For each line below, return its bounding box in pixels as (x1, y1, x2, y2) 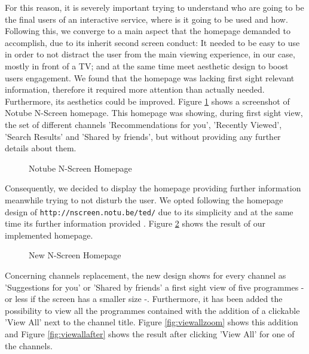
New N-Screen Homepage (29, 249, 121, 261)
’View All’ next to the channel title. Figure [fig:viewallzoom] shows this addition (5, 316, 298, 328)
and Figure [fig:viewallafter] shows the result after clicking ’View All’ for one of (5, 327, 295, 340)
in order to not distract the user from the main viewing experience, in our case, (5, 48, 295, 60)
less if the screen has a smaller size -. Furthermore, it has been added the (15, 292, 283, 305)
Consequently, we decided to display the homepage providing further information (5, 182, 301, 194)
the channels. (5, 339, 53, 352)
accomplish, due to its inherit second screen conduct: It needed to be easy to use (5, 36, 300, 48)
